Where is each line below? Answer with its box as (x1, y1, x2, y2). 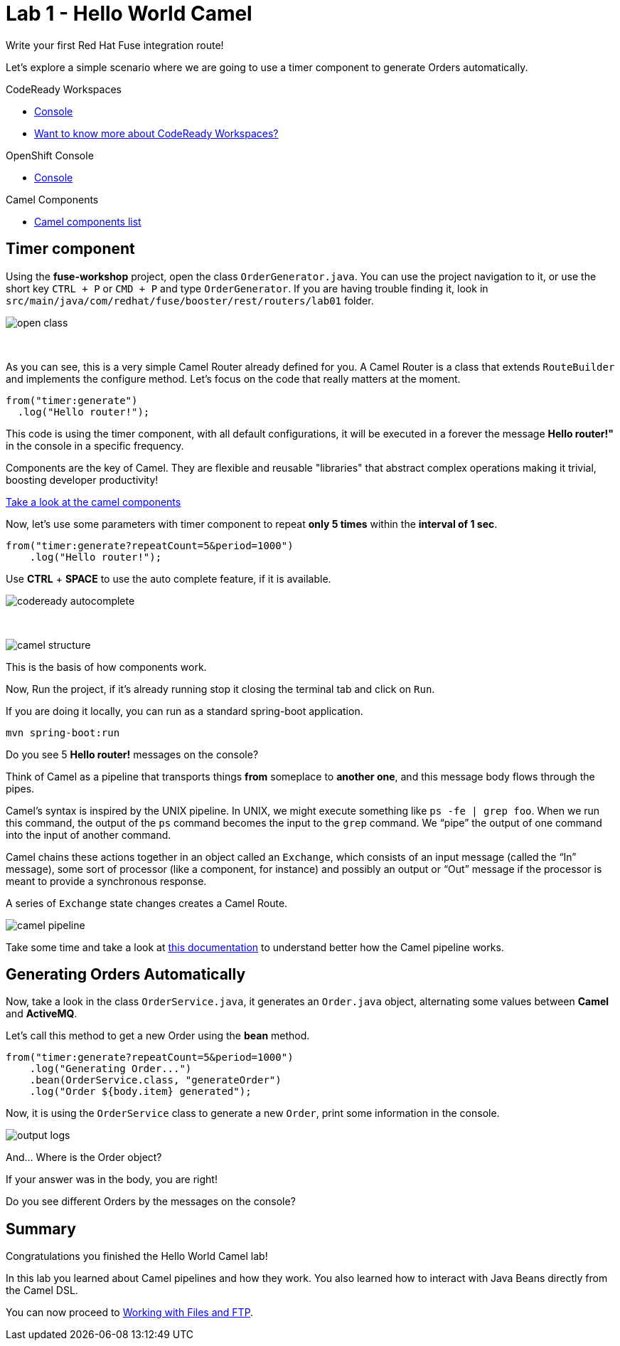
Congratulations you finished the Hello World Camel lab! (6, 1250, 268, 1263)
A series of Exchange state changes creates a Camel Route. (6, 896, 288, 909)
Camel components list (34, 215, 141, 228)
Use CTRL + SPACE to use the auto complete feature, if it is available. (6, 572, 331, 585)
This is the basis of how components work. (6, 660, 207, 673)
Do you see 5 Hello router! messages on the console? (6, 748, 259, 761)
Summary (6, 1219, 76, 1238)
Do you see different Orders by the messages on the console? (6, 1195, 296, 1208)
